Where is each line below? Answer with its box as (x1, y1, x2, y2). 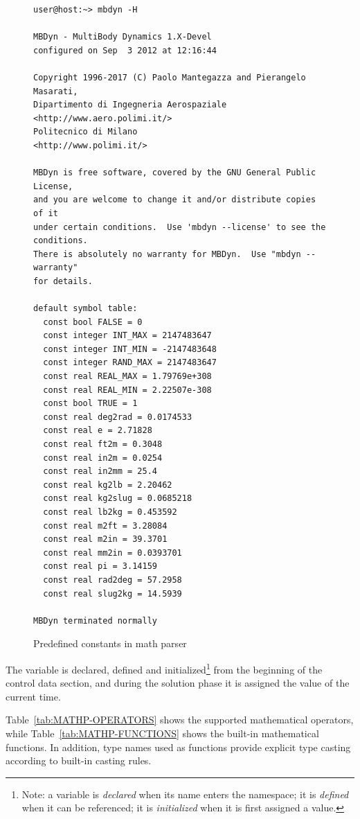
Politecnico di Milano (33, 127, 138, 137)
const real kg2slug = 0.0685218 (43, 493, 192, 504)
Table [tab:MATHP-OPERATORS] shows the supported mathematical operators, (6, 712, 354, 727)
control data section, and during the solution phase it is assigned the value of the (6, 676, 350, 690)
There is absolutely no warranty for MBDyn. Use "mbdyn (33, 249, 301, 259)
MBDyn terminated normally (33, 615, 157, 626)
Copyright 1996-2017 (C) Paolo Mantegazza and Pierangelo (33, 72, 306, 82)
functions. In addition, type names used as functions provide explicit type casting (6, 739, 351, 754)
